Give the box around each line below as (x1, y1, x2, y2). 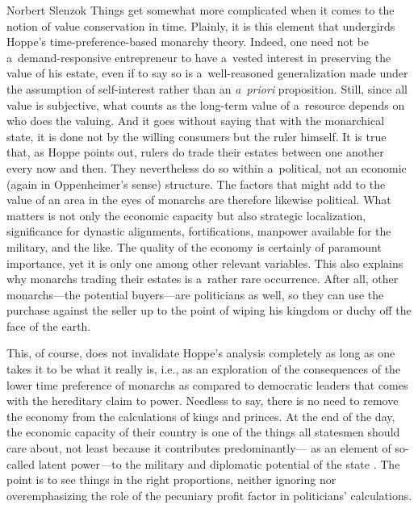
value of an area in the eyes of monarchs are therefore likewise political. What (6, 191, 391, 208)
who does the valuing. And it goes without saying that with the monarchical (6, 112, 385, 129)
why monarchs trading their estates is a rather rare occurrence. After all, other (6, 270, 399, 287)
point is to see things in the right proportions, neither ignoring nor (6, 471, 336, 488)
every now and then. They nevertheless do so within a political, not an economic (6, 159, 407, 176)
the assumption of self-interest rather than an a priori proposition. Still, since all (6, 80, 408, 97)
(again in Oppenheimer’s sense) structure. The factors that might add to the (6, 175, 386, 192)
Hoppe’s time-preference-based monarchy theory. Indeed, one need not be (6, 33, 370, 50)
